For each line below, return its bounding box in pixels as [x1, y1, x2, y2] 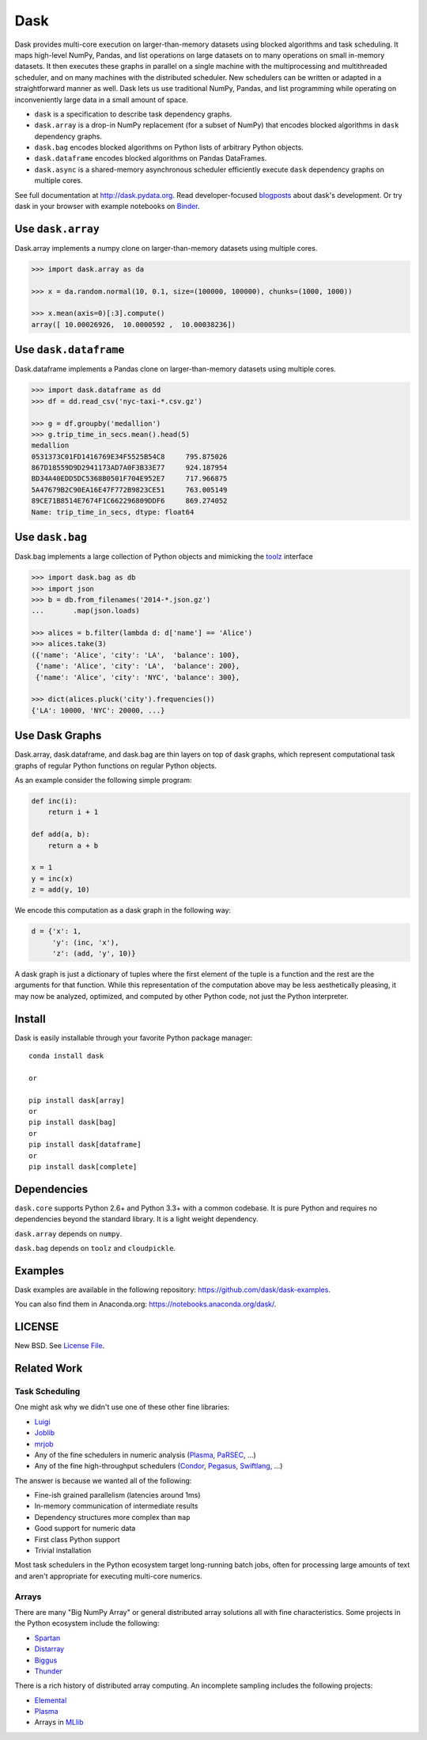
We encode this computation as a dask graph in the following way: [14, 906, 232, 915]
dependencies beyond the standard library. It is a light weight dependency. [14, 1214, 259, 1224]
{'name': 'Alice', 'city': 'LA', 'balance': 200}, [36, 662, 240, 671]
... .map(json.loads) [31, 606, 140, 615]
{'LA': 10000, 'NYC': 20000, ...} [31, 705, 165, 715]
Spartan [34, 1633, 61, 1643]
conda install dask [28, 1051, 104, 1061]
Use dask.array [14, 222, 100, 235]
